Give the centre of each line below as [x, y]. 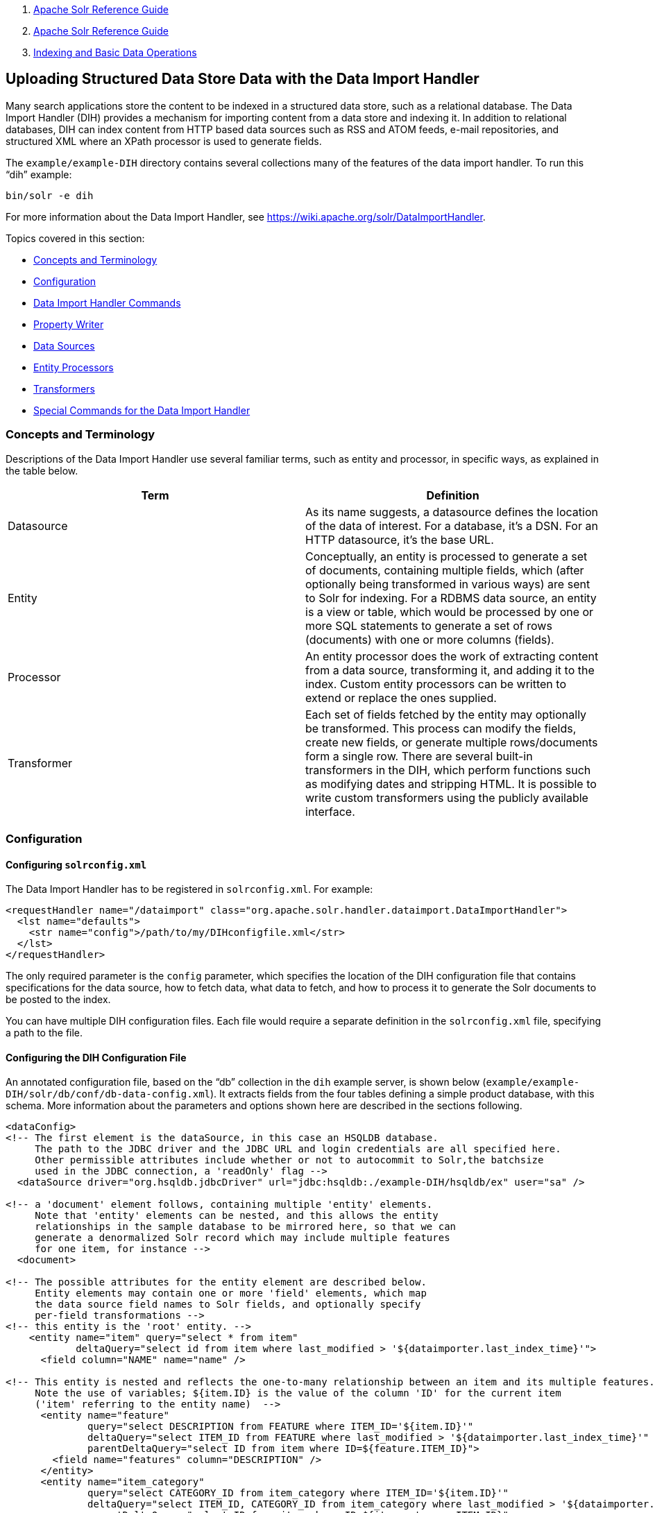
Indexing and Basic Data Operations [115, 52]
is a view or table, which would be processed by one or [450, 612]
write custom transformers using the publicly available [447, 797]
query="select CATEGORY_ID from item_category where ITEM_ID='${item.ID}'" [298, 1493]
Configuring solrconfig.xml [76, 864]
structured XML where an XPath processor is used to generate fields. [164, 141]
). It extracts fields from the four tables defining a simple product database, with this [402, 1094]
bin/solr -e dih [50, 195]
